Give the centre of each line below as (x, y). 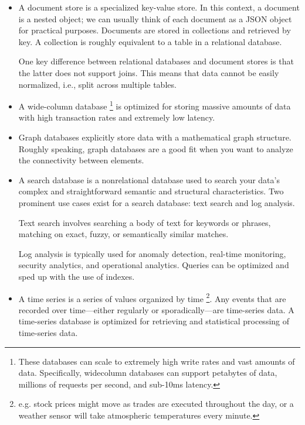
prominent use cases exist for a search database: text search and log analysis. (157, 202)
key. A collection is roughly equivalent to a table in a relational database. (150, 41)
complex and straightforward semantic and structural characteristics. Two (151, 191)
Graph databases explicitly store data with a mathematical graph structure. (155, 137)
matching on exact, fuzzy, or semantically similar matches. (123, 234)
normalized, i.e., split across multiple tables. (97, 84)
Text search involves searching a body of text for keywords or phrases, (145, 222)
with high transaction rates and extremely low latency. (117, 117)
